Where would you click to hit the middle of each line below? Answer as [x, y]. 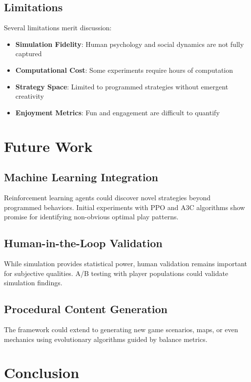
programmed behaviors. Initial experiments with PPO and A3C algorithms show [125, 207]
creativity [30, 96]
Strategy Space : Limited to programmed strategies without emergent [122, 86]
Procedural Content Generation [86, 309]
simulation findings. [33, 283]
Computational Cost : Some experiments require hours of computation [124, 70]
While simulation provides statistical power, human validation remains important [125, 263]
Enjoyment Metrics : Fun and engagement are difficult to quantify [117, 112]
